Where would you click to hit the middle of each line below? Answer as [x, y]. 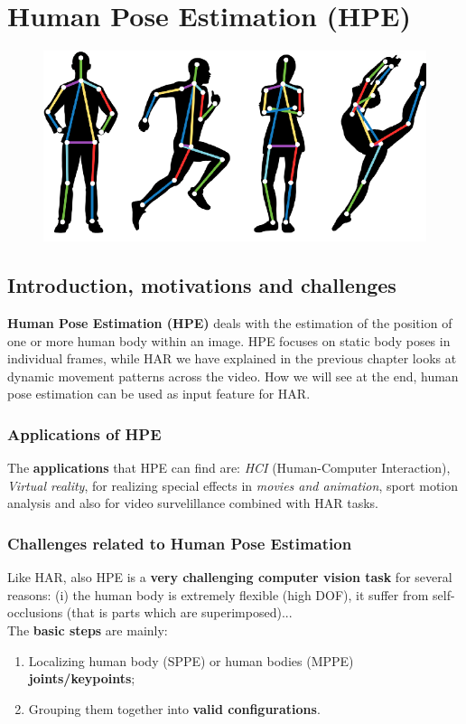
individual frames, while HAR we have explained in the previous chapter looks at [232, 358]
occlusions [35, 612]
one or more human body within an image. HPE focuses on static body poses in [229, 340]
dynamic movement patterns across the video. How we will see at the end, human [233, 376]
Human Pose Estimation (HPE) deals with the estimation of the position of [230, 322]
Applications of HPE [84, 433]
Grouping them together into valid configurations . [174, 708]
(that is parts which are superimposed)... [179, 612]
